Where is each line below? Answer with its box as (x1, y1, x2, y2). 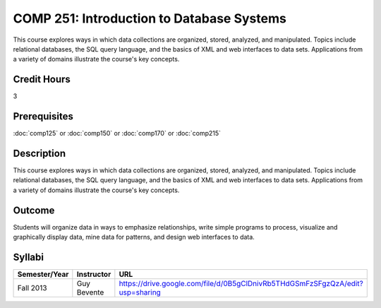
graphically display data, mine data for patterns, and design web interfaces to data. (13, 233, 255, 242)
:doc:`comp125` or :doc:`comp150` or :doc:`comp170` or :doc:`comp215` (13, 129, 222, 138)
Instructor (76, 269, 111, 279)
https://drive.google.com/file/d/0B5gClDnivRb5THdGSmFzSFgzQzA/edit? (119, 279, 363, 289)
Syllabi (13, 251, 44, 263)
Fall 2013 (17, 283, 47, 293)
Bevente (76, 288, 104, 297)
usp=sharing (119, 288, 162, 297)
